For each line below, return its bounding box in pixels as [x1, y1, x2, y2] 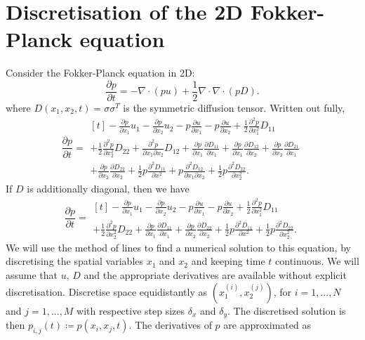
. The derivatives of [128, 318, 212, 332]
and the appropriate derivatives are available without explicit [84, 268, 347, 282]
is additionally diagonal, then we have [27, 181, 190, 196]
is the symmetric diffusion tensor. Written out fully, [123, 100, 345, 115]
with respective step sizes [77, 303, 185, 318]
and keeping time [191, 254, 265, 268]
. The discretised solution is [227, 303, 346, 318]
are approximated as [223, 318, 311, 332]
